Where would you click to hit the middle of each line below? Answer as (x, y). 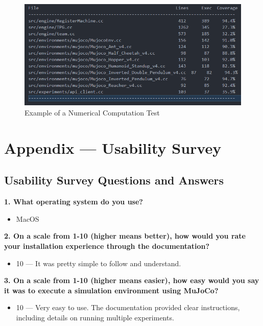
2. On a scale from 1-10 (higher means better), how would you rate (125, 236)
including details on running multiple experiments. (95, 317)
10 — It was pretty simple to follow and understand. (99, 263)
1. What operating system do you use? (74, 202)
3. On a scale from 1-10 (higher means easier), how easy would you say (132, 280)
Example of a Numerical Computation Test (92, 113)
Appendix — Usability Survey (113, 147)
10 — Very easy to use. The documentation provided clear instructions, (128, 307)
